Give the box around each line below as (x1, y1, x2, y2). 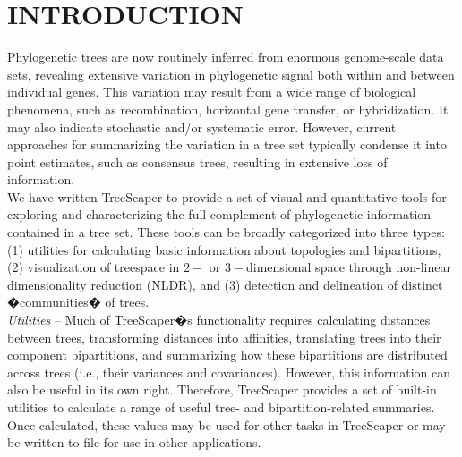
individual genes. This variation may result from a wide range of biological (7, 82, 416, 101)
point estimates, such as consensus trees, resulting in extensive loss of (7, 152, 388, 171)
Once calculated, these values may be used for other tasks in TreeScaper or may (7, 415, 446, 434)
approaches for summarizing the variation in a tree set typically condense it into (7, 135, 447, 154)
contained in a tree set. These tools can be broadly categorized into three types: (7, 223, 445, 241)
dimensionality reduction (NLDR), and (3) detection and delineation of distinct (7, 275, 443, 293)
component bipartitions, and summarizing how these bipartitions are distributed (7, 345, 448, 364)
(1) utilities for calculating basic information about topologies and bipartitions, (7, 240, 441, 258)
